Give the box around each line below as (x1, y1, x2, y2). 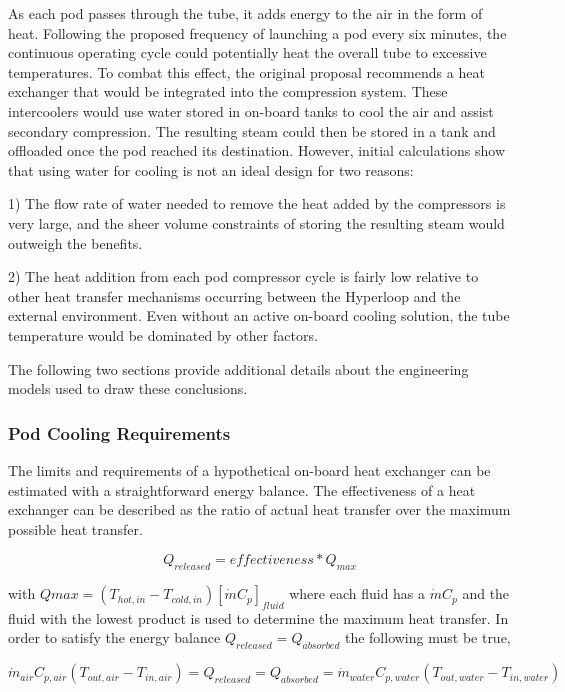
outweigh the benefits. (8, 232, 143, 253)
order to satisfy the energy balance (8, 627, 221, 648)
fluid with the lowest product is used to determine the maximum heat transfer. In (8, 607, 509, 628)
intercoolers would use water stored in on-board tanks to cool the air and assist (8, 100, 494, 121)
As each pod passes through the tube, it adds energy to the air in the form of (8, 3, 483, 23)
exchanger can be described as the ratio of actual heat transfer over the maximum (8, 499, 511, 520)
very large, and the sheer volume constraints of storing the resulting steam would (8, 212, 505, 233)
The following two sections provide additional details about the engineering (8, 358, 469, 379)
